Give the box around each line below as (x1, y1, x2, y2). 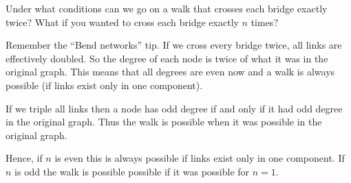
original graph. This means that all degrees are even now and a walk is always (6, 64, 335, 79)
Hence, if (6, 151, 43, 165)
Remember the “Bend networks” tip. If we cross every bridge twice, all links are (6, 38, 342, 52)
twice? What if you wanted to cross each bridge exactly (6, 14, 239, 29)
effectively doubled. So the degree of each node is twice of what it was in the (6, 51, 328, 65)
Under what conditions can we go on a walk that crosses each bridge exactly (6, 1, 328, 15)
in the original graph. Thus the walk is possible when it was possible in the (6, 114, 322, 129)
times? (251, 14, 278, 29)
